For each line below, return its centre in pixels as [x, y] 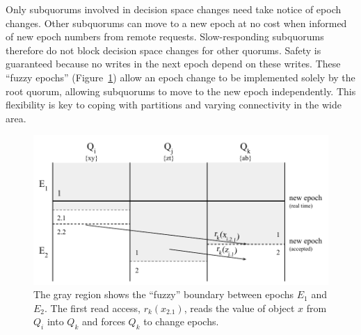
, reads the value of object [239, 308]
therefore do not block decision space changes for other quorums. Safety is [163, 50]
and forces [103, 321]
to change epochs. [181, 321]
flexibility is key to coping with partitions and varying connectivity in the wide [174, 105]
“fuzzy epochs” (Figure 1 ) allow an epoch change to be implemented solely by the [180, 77]
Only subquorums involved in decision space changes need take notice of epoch [174, 9]
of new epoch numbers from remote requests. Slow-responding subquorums [165, 36]
